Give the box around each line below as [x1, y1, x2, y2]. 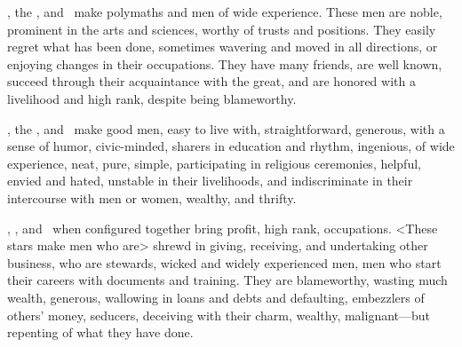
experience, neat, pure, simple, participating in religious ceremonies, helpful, [7, 154, 421, 172]
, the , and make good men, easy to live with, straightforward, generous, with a [7, 119, 445, 138]
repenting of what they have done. [7, 323, 194, 342]
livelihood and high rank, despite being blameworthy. [7, 89, 297, 107]
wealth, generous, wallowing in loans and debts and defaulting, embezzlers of [7, 288, 425, 306]
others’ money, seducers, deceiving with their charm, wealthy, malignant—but [7, 305, 431, 324]
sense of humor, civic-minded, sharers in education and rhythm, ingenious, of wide [7, 137, 455, 155]
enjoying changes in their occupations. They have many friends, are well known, [7, 54, 442, 73]
